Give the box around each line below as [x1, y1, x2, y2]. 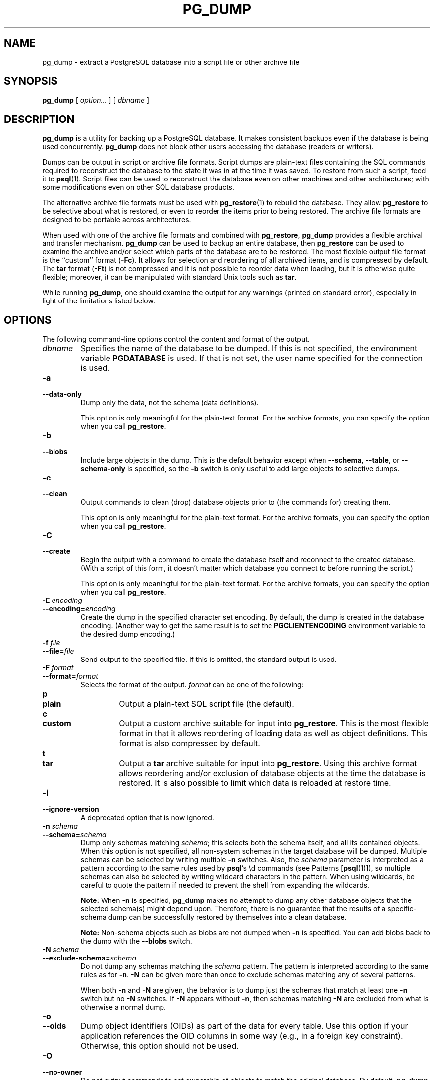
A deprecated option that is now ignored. [80, 813, 214, 822]
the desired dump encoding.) [80, 630, 175, 639]
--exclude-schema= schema [42, 954, 136, 962]
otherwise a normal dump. [80, 1003, 166, 1012]
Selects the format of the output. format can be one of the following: [80, 680, 304, 689]
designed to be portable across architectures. [42, 215, 191, 224]
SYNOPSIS [4, 75, 58, 88]
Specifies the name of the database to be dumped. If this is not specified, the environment [80, 343, 418, 354]
